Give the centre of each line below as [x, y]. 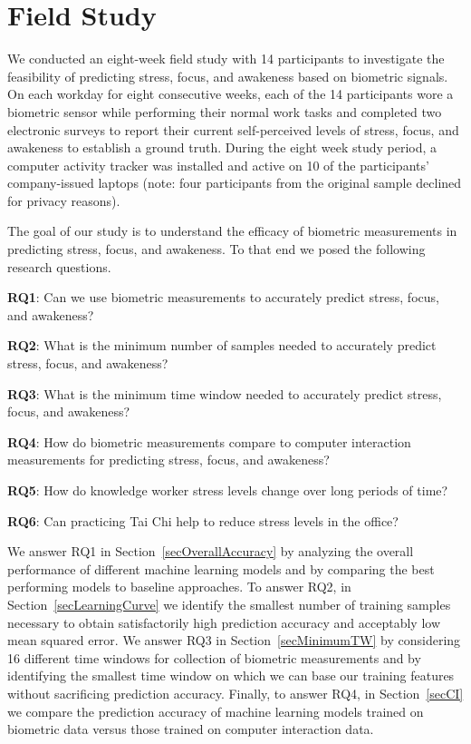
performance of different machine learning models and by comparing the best [221, 568]
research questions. [59, 266]
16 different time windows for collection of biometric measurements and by [214, 657]
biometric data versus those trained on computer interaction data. [191, 729]
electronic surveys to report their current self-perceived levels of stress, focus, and [233, 129]
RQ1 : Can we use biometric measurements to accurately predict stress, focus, [223, 297]
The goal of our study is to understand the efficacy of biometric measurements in [232, 231]
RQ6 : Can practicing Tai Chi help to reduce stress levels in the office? [203, 520]
